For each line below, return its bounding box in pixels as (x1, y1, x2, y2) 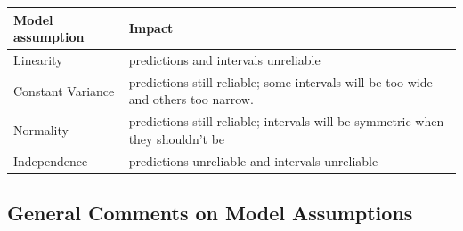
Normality (13, 121, 69, 139)
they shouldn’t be (128, 129, 225, 147)
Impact (128, 19, 174, 37)
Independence (13, 151, 88, 170)
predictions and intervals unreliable (128, 50, 321, 68)
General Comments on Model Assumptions (7, 199, 413, 227)
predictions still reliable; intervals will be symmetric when (128, 112, 444, 131)
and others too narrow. (128, 90, 254, 108)
